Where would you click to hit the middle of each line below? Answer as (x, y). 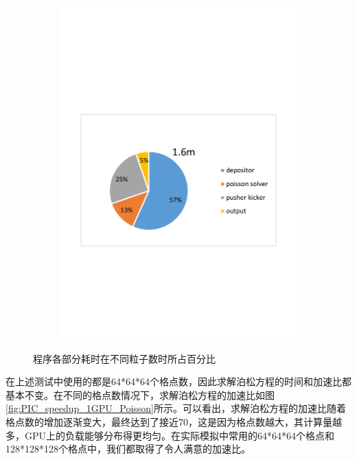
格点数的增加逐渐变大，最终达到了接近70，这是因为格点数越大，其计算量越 (174, 422)
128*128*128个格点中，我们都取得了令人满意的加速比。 (128, 449)
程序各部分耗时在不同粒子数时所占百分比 (124, 358)
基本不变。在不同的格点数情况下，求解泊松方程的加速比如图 (140, 394)
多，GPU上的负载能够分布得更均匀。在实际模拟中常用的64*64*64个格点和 (170, 435)
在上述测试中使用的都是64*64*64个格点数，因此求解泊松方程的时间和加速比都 (178, 381)
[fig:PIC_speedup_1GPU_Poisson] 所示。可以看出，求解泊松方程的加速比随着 (176, 408)
